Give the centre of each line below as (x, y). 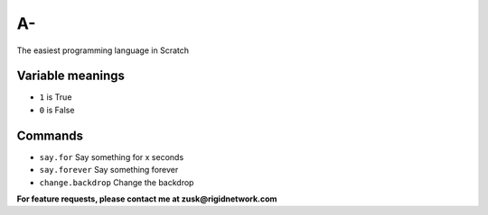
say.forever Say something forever (109, 170)
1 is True (56, 97)
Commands (50, 135)
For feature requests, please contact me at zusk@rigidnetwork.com (147, 199)
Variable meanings (71, 76)
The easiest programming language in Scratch (103, 50)
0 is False (57, 110)
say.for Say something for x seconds (112, 157)
